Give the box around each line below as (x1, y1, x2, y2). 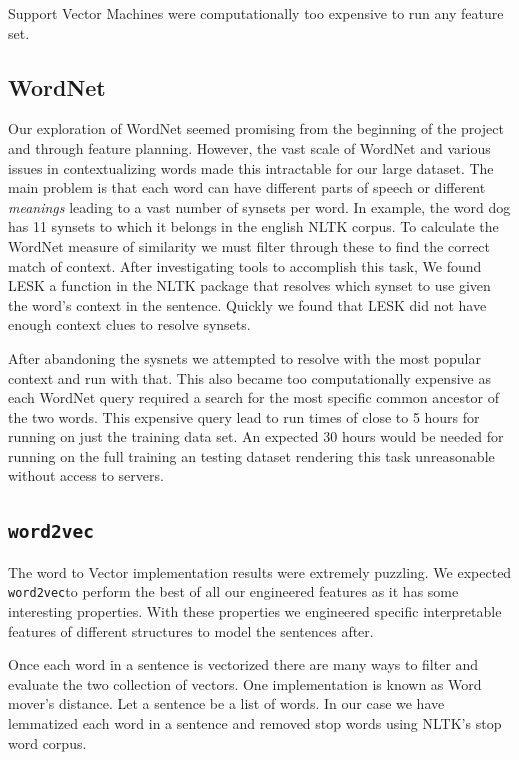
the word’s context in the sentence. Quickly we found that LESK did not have (8, 294, 487, 315)
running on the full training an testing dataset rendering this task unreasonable (8, 445, 495, 466)
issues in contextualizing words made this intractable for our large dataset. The (8, 157, 494, 178)
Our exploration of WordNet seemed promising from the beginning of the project (8, 118, 504, 139)
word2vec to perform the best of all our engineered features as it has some (8, 581, 459, 602)
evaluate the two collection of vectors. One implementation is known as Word (8, 673, 482, 694)
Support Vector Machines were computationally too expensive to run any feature (8, 3, 504, 23)
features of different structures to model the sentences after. (8, 620, 374, 641)
